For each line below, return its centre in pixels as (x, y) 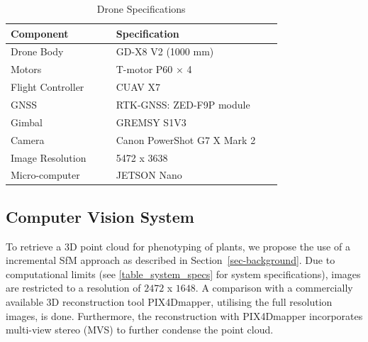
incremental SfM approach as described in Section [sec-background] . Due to (171, 260)
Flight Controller (48, 87)
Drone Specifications (141, 9)
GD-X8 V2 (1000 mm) (165, 51)
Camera (28, 139)
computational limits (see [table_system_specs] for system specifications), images (183, 274)
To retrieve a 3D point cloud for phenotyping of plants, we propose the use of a (178, 246)
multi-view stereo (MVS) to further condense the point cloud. (140, 330)
